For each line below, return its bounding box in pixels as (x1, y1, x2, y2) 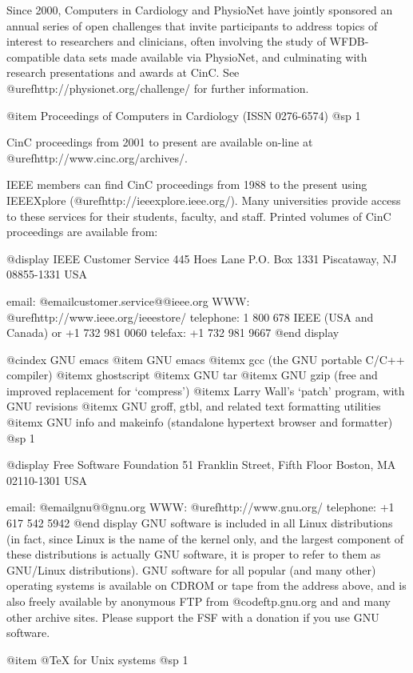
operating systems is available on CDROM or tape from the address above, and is (6, 577, 407, 594)
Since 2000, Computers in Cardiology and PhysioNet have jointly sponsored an (6, 2, 393, 18)
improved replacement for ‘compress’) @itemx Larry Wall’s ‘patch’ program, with (6, 382, 405, 399)
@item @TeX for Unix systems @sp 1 (6, 651, 189, 667)
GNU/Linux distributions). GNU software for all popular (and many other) (6, 561, 376, 578)
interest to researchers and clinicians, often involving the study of (6, 33, 326, 50)
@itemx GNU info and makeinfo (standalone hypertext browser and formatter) (6, 414, 393, 431)
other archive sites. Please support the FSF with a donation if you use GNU (6, 608, 379, 625)
